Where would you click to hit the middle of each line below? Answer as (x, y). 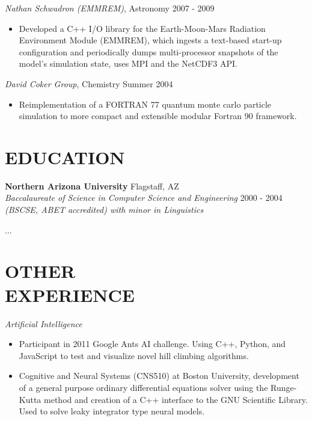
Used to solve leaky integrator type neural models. (112, 411)
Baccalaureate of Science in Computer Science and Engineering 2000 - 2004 (144, 198)
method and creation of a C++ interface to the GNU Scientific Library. (176, 399)
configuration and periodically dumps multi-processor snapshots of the (148, 51)
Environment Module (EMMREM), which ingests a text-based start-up (150, 40)
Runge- (284, 387)
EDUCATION (65, 157)
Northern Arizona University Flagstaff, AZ (92, 186)
